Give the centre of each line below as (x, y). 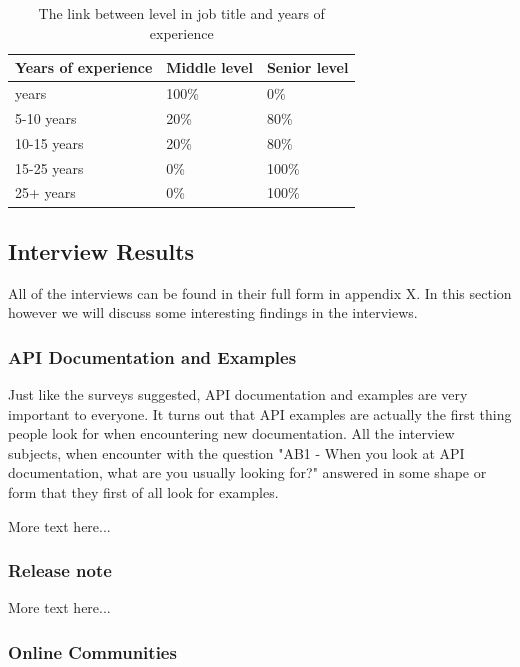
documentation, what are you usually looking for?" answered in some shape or (247, 472)
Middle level (209, 67)
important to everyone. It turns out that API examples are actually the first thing (260, 413)
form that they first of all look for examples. (143, 492)
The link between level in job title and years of (181, 13)
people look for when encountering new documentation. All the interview (231, 433)
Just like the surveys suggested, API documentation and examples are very (238, 394)
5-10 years (46, 117)
